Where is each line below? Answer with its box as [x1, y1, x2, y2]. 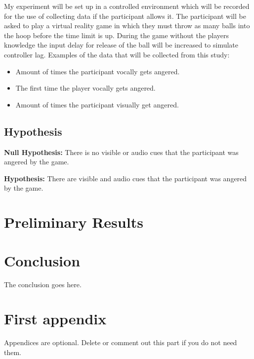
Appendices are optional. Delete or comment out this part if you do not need [4, 337, 237, 348]
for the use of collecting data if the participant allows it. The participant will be [4, 10, 246, 21]
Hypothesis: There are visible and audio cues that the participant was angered [4, 173, 247, 183]
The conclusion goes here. [4, 279, 82, 290]
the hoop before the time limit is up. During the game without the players [4, 30, 229, 40]
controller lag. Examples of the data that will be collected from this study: [4, 49, 230, 59]
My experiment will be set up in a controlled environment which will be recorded [4, 1, 250, 11]
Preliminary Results [4, 212, 143, 232]
